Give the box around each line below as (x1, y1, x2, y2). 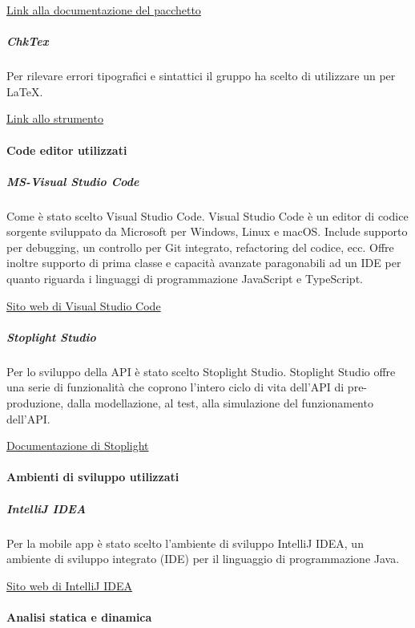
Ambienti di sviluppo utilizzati (6, 468, 179, 485)
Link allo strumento (6, 110, 103, 127)
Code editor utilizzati (6, 141, 127, 158)
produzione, (6, 395, 64, 411)
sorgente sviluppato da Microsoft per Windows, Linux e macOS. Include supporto (6, 223, 408, 240)
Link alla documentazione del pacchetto (6, 2, 201, 18)
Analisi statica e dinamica (6, 608, 152, 625)
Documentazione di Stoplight (6, 437, 149, 454)
